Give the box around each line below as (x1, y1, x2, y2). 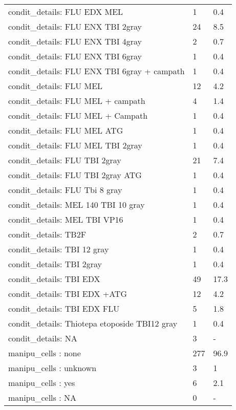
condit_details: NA (8, 332, 77, 344)
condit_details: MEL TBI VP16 (8, 213, 123, 225)
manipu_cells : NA (8, 392, 76, 403)
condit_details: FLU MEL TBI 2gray (8, 139, 142, 151)
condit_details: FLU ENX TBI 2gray (8, 20, 142, 32)
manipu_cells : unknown (8, 362, 97, 374)
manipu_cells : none (8, 347, 81, 359)
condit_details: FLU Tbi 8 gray (8, 184, 122, 196)
